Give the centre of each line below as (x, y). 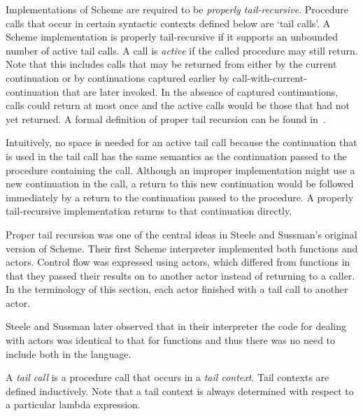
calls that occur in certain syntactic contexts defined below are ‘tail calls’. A (168, 23)
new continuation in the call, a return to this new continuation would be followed (180, 184)
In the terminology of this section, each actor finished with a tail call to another (177, 289)
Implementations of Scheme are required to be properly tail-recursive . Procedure (177, 9)
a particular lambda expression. (73, 404)
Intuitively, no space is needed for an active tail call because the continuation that (181, 142)
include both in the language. (69, 353)
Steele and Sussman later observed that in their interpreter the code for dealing (176, 326)
